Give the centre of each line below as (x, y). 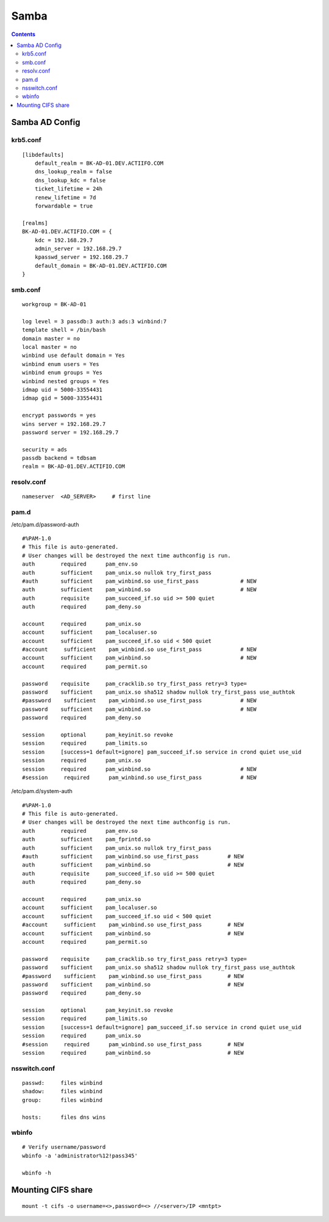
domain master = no (51, 338)
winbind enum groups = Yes (62, 373)
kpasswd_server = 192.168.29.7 (81, 257)
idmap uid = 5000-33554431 (62, 390)
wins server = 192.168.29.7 (64, 424)
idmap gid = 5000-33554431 (62, 398)
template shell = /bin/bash (64, 330)
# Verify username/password (64, 1147)
